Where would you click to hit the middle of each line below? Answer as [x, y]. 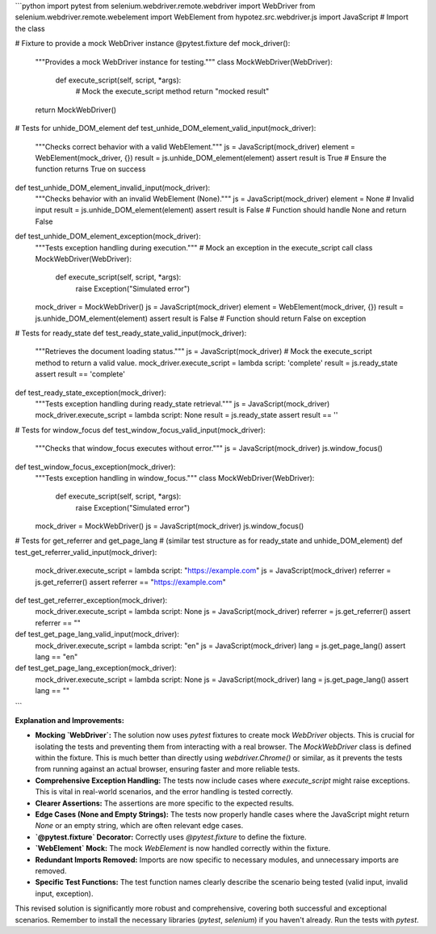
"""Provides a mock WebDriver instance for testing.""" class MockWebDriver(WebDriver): [184, 61]
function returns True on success [90, 169]
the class [30, 28]
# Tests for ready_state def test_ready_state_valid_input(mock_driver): [131, 333]
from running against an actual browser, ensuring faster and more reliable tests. [168, 769]
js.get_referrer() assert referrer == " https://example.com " [130, 582]
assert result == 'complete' [80, 374]
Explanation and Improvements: [69, 720]
